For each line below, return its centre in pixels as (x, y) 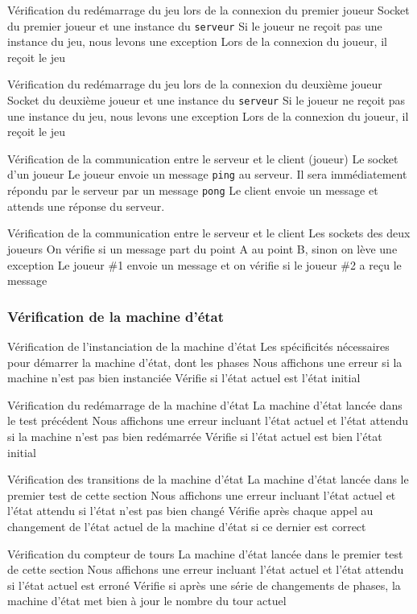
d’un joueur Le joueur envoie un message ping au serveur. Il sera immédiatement (207, 174)
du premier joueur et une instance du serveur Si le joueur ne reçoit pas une (195, 25)
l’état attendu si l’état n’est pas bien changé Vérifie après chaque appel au (190, 511)
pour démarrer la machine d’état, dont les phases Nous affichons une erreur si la (205, 362)
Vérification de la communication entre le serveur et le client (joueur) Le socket (203, 158)
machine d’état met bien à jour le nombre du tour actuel (147, 601)
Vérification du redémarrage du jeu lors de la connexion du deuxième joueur (195, 84)
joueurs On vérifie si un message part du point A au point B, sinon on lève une (202, 248)
